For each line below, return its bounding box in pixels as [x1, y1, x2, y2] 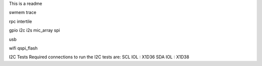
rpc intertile [9, 18, 33, 24]
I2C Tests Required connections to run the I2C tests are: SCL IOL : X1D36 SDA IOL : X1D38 [9, 54, 189, 60]
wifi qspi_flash [9, 45, 38, 51]
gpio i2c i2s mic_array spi [9, 27, 60, 33]
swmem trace [9, 10, 36, 16]
